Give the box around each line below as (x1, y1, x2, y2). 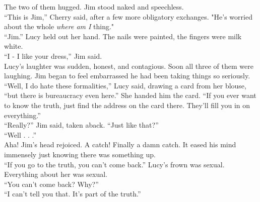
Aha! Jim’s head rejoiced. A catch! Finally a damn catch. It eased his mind (4, 139, 236, 150)
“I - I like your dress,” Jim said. (4, 50, 102, 61)
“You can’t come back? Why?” (4, 178, 99, 189)
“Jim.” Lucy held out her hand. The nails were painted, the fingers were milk (4, 31, 242, 41)
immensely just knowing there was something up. (4, 149, 156, 159)
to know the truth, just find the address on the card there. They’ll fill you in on (4, 99, 250, 110)
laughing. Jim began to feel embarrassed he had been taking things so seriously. (4, 70, 250, 81)
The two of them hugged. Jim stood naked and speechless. (4, 2, 184, 12)
